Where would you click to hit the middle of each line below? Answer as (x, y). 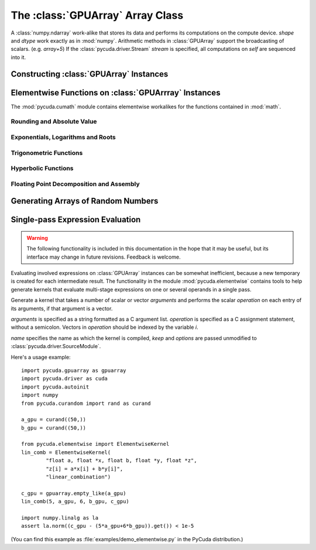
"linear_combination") (78, 477)
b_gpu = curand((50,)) (54, 428)
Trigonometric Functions (47, 153)
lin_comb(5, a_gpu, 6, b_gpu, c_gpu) (75, 501)
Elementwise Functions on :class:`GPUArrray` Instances (116, 93)
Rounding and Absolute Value (54, 122)
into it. (18, 57)
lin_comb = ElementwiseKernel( (66, 452)
